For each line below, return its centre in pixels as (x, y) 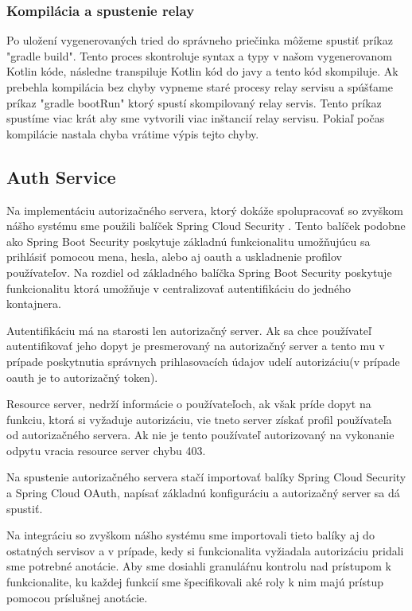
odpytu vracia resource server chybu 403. (106, 450)
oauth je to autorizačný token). (82, 377)
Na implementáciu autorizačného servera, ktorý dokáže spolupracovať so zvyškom (205, 210)
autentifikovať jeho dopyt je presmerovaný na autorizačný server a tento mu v (196, 346)
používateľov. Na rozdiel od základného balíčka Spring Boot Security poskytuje (199, 272)
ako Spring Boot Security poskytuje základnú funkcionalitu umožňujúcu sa (189, 241)
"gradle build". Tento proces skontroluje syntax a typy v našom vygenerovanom (199, 55)
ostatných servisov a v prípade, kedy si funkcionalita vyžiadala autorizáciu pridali (205, 550)
